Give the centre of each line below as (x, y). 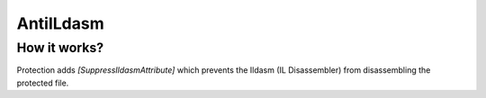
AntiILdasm (61, 23)
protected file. (43, 83)
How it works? (60, 48)
